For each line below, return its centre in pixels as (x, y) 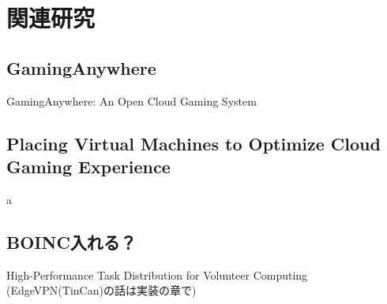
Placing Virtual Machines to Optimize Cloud (193, 143)
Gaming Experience (88, 166)
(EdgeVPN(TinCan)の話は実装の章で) (101, 290)
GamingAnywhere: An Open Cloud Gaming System (132, 100)
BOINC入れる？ (71, 241)
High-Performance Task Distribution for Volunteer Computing (157, 274)
